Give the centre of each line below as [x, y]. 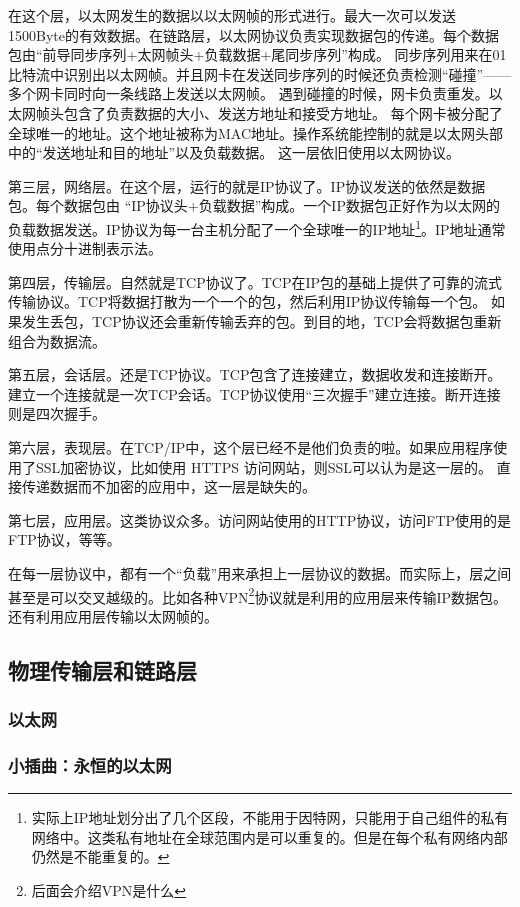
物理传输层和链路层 [102, 669]
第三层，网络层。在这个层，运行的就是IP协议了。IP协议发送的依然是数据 [247, 185]
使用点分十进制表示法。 [85, 248]
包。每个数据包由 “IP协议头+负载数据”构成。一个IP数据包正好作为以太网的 [254, 205]
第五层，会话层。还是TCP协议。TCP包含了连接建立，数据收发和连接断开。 [255, 374]
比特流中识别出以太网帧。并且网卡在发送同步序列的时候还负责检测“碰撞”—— [260, 73]
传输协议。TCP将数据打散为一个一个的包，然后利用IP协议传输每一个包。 [247, 301]
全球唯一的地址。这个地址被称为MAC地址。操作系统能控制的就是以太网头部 [256, 132]
